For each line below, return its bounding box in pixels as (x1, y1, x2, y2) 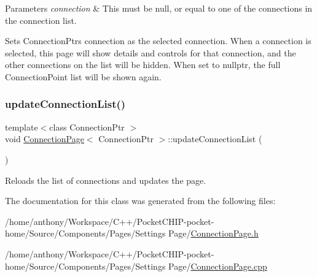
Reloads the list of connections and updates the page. (5, 173, 206, 186)
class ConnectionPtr (49, 120, 125, 133)
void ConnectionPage (5, 132, 84, 145)
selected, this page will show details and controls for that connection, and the (5, 46, 296, 59)
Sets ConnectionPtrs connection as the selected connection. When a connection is (5, 34, 311, 47)
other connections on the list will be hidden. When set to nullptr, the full (5, 58, 281, 71)
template (5, 120, 38, 133)
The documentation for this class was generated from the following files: (5, 194, 276, 207)
